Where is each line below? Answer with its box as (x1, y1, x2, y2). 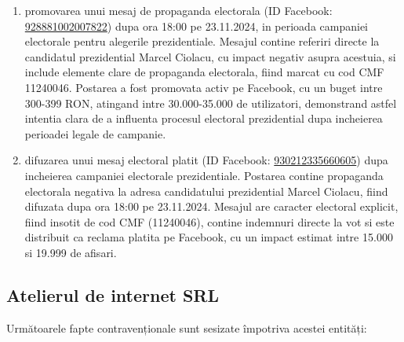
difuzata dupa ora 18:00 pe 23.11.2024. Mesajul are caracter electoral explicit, (24, 198, 399, 215)
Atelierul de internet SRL (6, 282, 219, 307)
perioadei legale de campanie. (24, 125, 166, 142)
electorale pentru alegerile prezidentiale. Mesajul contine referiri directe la (24, 33, 380, 50)
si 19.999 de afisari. (24, 244, 117, 260)
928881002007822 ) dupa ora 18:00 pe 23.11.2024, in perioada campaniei (24, 17, 369, 34)
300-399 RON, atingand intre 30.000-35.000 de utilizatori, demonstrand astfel (24, 94, 397, 111)
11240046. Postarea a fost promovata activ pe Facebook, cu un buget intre (24, 79, 383, 95)
